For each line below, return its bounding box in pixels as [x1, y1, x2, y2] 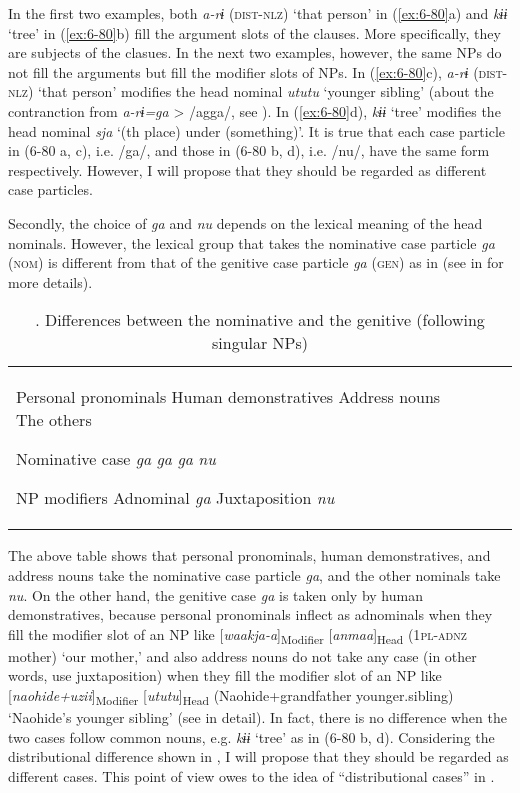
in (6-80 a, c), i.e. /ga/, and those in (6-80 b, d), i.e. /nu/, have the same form [8, 140, 490, 161]
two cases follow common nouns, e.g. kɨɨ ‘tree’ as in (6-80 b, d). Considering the [8, 726, 495, 747]
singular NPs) [211, 331, 309, 355]
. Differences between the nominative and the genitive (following [35, 308, 485, 332]
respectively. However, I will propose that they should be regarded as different [8, 159, 487, 180]
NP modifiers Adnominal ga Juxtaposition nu [16, 486, 335, 510]
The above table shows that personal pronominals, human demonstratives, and [8, 545, 491, 566]
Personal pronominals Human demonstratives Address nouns [16, 385, 441, 409]
